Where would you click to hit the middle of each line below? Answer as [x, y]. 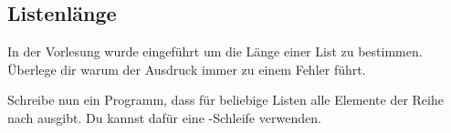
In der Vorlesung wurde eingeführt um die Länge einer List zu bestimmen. [215, 51]
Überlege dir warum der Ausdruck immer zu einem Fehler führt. [187, 69]
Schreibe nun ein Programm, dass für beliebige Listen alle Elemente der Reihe [225, 100]
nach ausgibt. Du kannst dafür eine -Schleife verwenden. [164, 117]
